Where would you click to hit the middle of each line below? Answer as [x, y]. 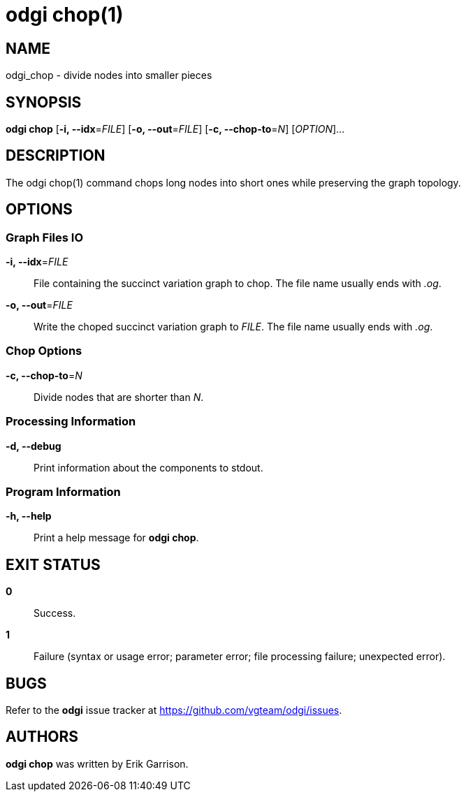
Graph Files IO [45, 237]
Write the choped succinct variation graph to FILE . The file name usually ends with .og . [233, 327]
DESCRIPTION [56, 156]
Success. [55, 613]
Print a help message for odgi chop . [116, 538]
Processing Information [71, 422]
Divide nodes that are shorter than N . [119, 397]
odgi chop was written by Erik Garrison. [97, 763]
